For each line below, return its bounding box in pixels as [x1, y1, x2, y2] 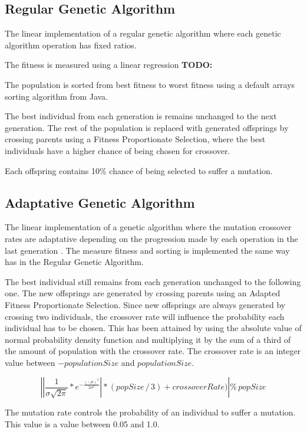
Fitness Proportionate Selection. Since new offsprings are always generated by [5, 298, 286, 310]
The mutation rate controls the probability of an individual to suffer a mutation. [5, 406, 296, 418]
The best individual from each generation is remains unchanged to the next [5, 110, 277, 122]
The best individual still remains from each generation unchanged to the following [5, 275, 301, 287]
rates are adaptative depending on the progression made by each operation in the [5, 232, 298, 244]
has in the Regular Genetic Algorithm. [5, 256, 144, 268]
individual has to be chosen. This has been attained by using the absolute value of [5, 322, 302, 334]
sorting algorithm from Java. [5, 90, 108, 102]
